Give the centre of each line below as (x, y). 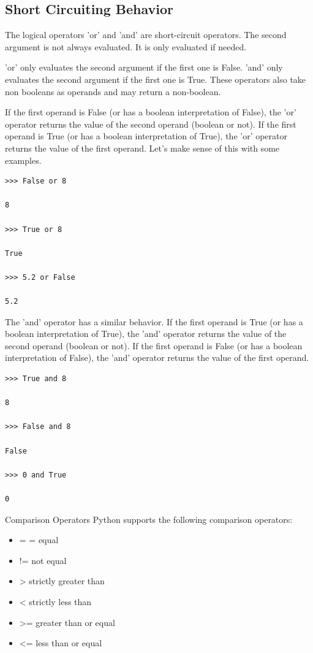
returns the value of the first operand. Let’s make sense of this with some (142, 148)
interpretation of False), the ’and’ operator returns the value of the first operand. (157, 357)
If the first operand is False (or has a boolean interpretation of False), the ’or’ (151, 112)
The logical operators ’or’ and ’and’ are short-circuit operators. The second (146, 35)
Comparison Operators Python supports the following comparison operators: (149, 519)
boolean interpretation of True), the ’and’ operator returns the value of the (146, 334)
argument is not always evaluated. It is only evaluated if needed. (126, 46)
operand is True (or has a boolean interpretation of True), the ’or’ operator (146, 136)
